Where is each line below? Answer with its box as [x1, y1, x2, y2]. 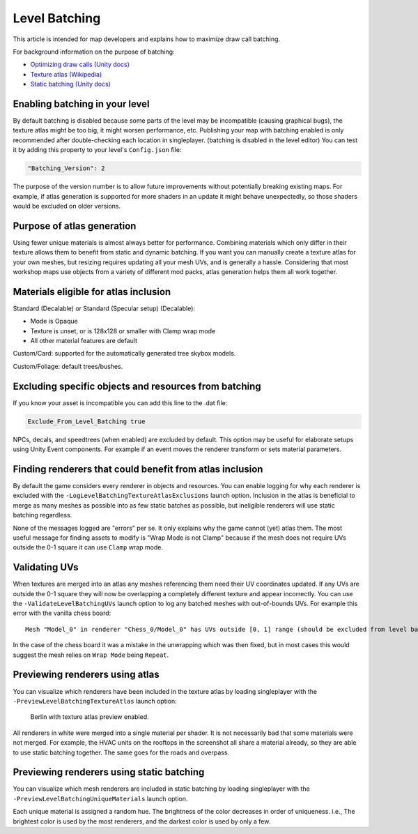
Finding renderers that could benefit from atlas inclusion [13, 463, 263, 475]
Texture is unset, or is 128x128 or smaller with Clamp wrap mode [30, 326, 216, 335]
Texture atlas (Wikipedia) [30, 70, 102, 78]
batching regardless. [13, 511, 72, 520]
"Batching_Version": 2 [27, 165, 105, 172]
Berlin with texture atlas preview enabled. [30, 713, 149, 721]
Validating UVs [13, 561, 79, 573]
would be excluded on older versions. [13, 202, 121, 210]
